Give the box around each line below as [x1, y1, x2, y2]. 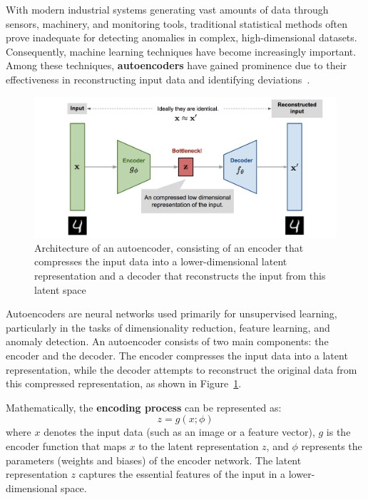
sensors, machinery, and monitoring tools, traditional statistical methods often [6, 16, 348, 31]
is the [326, 424, 351, 439]
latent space [34, 282, 86, 297]
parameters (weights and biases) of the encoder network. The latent [6, 452, 302, 467]
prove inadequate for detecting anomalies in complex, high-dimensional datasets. [6, 30, 357, 45]
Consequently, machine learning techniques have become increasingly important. [6, 44, 357, 58]
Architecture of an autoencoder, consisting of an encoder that [34, 240, 304, 255]
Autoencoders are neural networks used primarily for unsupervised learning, [6, 306, 337, 321]
